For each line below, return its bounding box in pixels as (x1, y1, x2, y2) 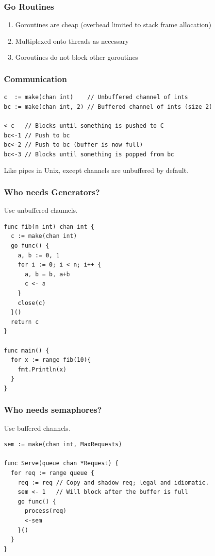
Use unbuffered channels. (4, 205, 78, 215)
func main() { (4, 347, 50, 354)
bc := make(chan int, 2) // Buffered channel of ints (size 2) (4, 103, 213, 110)
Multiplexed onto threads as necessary (15, 35, 129, 46)
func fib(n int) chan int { (4, 223, 95, 230)
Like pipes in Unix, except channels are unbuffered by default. (4, 165, 189, 175)
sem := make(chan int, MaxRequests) (4, 441, 122, 448)
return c (11, 318, 39, 325)
